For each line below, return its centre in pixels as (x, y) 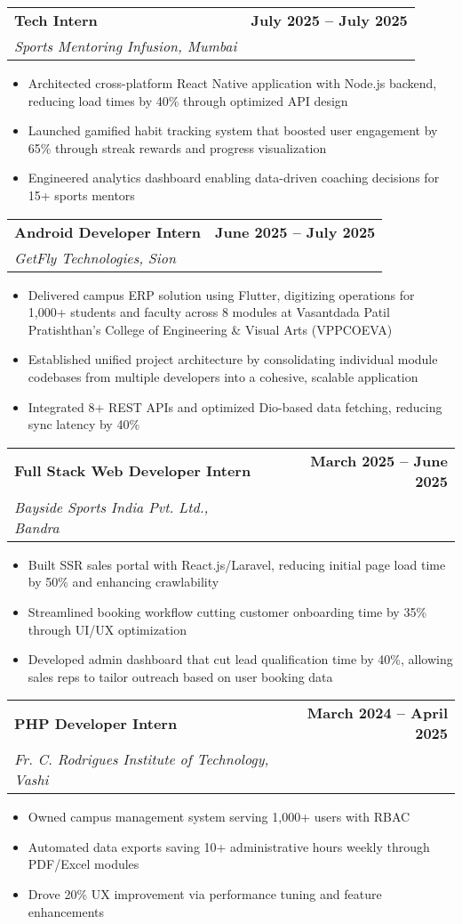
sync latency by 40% (84, 424)
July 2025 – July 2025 (329, 20)
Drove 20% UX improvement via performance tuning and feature (205, 894)
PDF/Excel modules (84, 864)
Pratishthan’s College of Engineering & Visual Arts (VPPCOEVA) (210, 329)
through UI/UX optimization (107, 629)
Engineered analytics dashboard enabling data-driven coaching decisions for (234, 178)
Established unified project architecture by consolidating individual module (233, 359)
